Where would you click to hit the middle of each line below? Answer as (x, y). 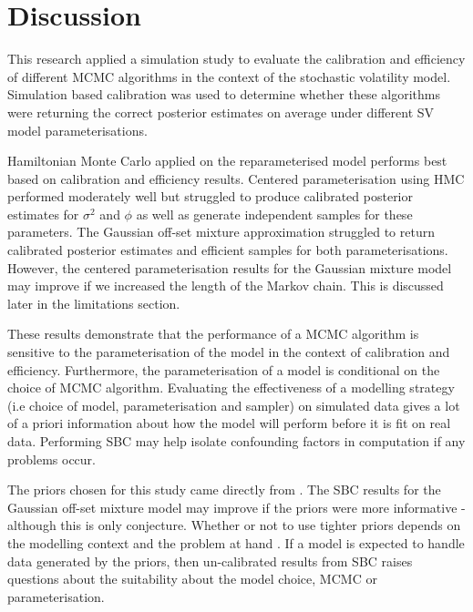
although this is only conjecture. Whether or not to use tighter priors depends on (234, 525)
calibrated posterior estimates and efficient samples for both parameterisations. (228, 250)
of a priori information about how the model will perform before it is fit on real (229, 423)
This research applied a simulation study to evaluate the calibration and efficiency (236, 59)
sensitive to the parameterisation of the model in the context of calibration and (229, 352)
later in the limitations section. (94, 303)
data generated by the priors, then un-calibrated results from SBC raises (210, 561)
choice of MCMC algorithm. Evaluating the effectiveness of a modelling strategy (231, 388)
